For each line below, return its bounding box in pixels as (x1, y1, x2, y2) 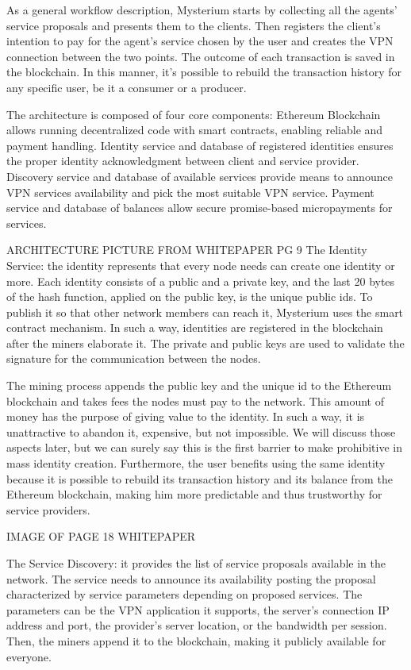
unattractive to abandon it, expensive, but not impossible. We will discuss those (6, 423, 396, 440)
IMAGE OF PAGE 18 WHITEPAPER (6, 528, 196, 545)
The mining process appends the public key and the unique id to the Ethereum (6, 377, 392, 394)
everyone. (6, 648, 52, 664)
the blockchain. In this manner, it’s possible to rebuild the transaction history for (6, 64, 402, 80)
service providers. (6, 501, 90, 518)
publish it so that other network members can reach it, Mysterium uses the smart (6, 303, 404, 320)
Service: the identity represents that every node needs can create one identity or (6, 256, 395, 273)
